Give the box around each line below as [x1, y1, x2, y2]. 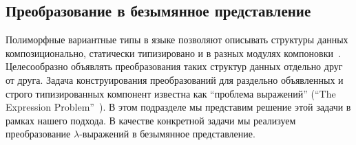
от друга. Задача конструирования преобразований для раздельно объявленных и [6, 72, 344, 87]
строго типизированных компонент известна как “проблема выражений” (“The [6, 86, 336, 100]
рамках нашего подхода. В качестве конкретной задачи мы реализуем [6, 113, 296, 127]
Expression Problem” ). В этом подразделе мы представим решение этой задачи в [6, 100, 351, 114]
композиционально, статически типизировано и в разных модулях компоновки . [6, 45, 341, 60]
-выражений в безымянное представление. [79, 126, 255, 141]
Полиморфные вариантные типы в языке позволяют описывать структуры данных [6, 32, 348, 47]
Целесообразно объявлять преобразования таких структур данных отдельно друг [6, 59, 343, 74]
